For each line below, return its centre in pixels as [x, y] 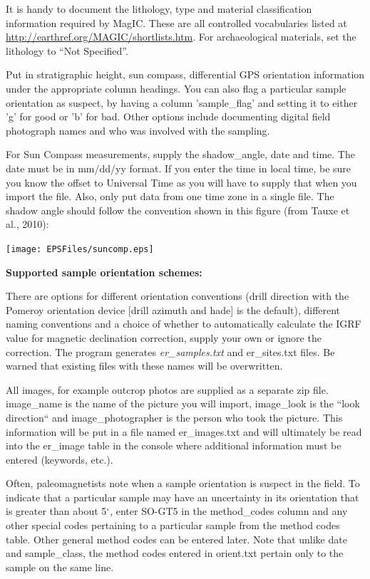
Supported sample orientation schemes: [104, 272]
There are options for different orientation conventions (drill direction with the [178, 296]
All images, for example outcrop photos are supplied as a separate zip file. [167, 389]
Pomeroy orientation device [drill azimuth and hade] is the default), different [173, 309]
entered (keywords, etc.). [60, 459]
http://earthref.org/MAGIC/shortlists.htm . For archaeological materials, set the [181, 37]
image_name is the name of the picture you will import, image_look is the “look [183, 403]
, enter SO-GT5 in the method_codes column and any [229, 511]
